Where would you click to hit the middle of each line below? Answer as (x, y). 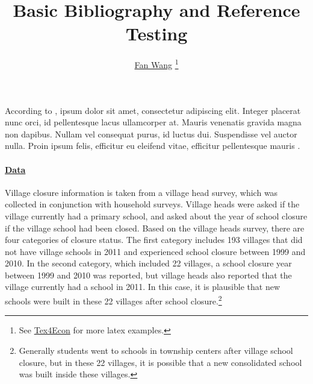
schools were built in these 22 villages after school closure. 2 (113, 300)
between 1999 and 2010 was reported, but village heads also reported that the (148, 275)
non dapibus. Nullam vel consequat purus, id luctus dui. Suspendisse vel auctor (151, 134)
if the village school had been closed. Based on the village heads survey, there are (155, 228)
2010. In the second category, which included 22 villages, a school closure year (148, 263)
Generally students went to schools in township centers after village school (156, 350)
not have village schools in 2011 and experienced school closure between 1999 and (155, 251)
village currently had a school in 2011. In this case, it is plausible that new (143, 287)
